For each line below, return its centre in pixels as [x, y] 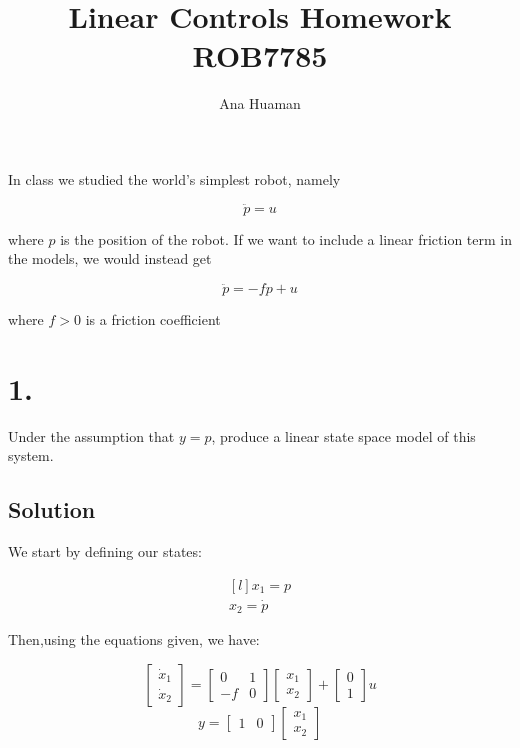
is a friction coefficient [153, 318]
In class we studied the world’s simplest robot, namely [174, 178]
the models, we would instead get [110, 258]
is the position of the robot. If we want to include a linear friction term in [286, 238]
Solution [52, 509]
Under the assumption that [91, 435]
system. [31, 455]
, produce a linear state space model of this [343, 435]
